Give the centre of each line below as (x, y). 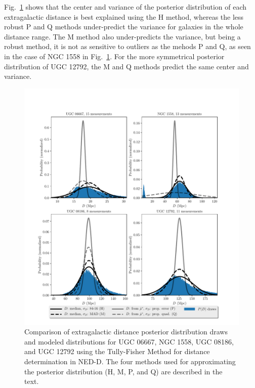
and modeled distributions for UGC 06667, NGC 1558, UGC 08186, (129, 341)
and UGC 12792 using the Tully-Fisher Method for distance (117, 351)
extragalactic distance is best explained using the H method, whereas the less (124, 16)
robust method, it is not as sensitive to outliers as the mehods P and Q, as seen (127, 46)
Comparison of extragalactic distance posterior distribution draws (126, 332)
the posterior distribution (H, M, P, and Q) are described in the (123, 371)
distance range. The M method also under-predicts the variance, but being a (122, 36)
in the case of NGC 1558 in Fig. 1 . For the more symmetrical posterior (114, 56)
